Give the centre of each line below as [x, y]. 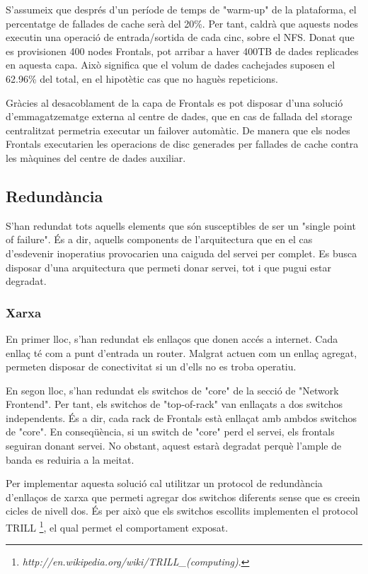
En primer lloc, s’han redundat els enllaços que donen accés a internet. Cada [172, 338]
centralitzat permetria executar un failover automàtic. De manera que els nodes [178, 130]
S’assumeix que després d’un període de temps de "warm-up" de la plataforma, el [181, 9]
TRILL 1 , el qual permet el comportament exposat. [117, 526]
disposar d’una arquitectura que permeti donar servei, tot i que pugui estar [168, 267]
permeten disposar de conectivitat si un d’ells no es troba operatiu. [151, 367]
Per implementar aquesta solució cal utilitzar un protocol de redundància [164, 483]
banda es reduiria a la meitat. [70, 459]
